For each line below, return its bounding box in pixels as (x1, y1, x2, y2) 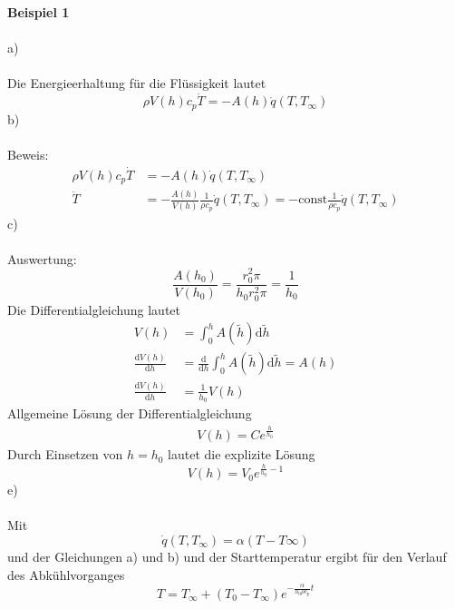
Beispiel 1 (7, 3, 70, 21)
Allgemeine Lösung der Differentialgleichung (7, 404, 252, 423)
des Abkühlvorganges (7, 565, 125, 584)
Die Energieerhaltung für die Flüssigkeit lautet (7, 74, 266, 93)
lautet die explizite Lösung (168, 445, 315, 464)
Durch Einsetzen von (7, 445, 123, 464)
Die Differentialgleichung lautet (7, 300, 180, 319)
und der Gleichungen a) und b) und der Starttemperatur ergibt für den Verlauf (7, 546, 447, 565)
